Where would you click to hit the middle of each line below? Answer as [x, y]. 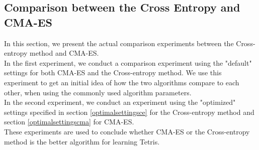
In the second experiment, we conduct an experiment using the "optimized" [120, 102]
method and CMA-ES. [64, 53]
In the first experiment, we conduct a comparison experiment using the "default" [128, 62]
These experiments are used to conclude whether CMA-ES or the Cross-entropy [127, 131]
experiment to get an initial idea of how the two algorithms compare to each [122, 82]
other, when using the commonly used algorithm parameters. [98, 92]
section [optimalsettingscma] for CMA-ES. [69, 122]
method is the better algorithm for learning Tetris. [82, 141]
